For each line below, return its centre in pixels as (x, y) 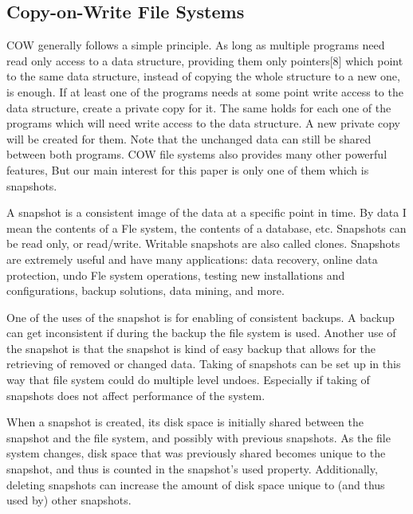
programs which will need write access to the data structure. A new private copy (203, 123)
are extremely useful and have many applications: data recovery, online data (192, 259)
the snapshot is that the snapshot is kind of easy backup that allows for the (191, 348)
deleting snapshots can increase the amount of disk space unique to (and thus (196, 484)
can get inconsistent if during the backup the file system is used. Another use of (201, 333)
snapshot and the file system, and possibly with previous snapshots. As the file (199, 437)
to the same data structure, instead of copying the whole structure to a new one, (203, 76)
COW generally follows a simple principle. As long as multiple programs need (196, 45)
